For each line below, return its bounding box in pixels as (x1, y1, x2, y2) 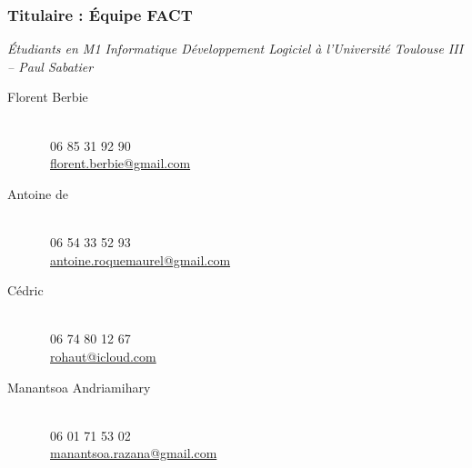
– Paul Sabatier (7, 56, 94, 75)
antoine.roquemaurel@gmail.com (50, 250, 231, 269)
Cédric (7, 281, 44, 300)
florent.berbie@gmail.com (50, 154, 191, 173)
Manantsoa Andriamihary (7, 377, 151, 396)
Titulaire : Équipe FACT (7, 3, 193, 25)
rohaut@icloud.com (50, 346, 156, 365)
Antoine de (7, 184, 68, 203)
